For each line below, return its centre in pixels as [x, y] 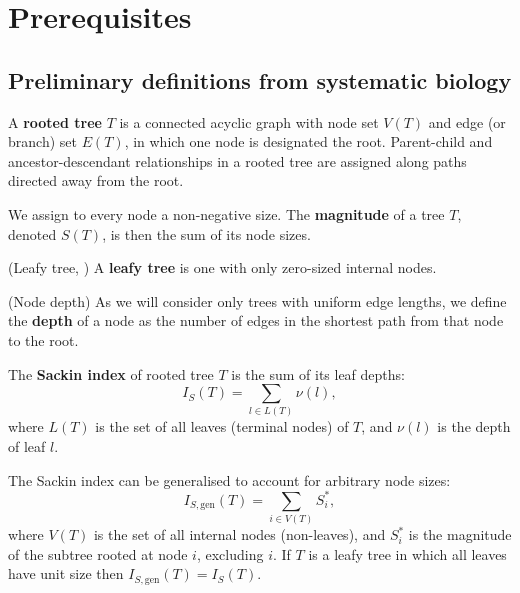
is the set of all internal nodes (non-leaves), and [239, 534]
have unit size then [66, 573]
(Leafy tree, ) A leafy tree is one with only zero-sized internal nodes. [222, 267]
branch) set [42, 141]
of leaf [27, 446]
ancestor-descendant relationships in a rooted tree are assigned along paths [237, 160]
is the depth [474, 426]
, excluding [230, 553]
